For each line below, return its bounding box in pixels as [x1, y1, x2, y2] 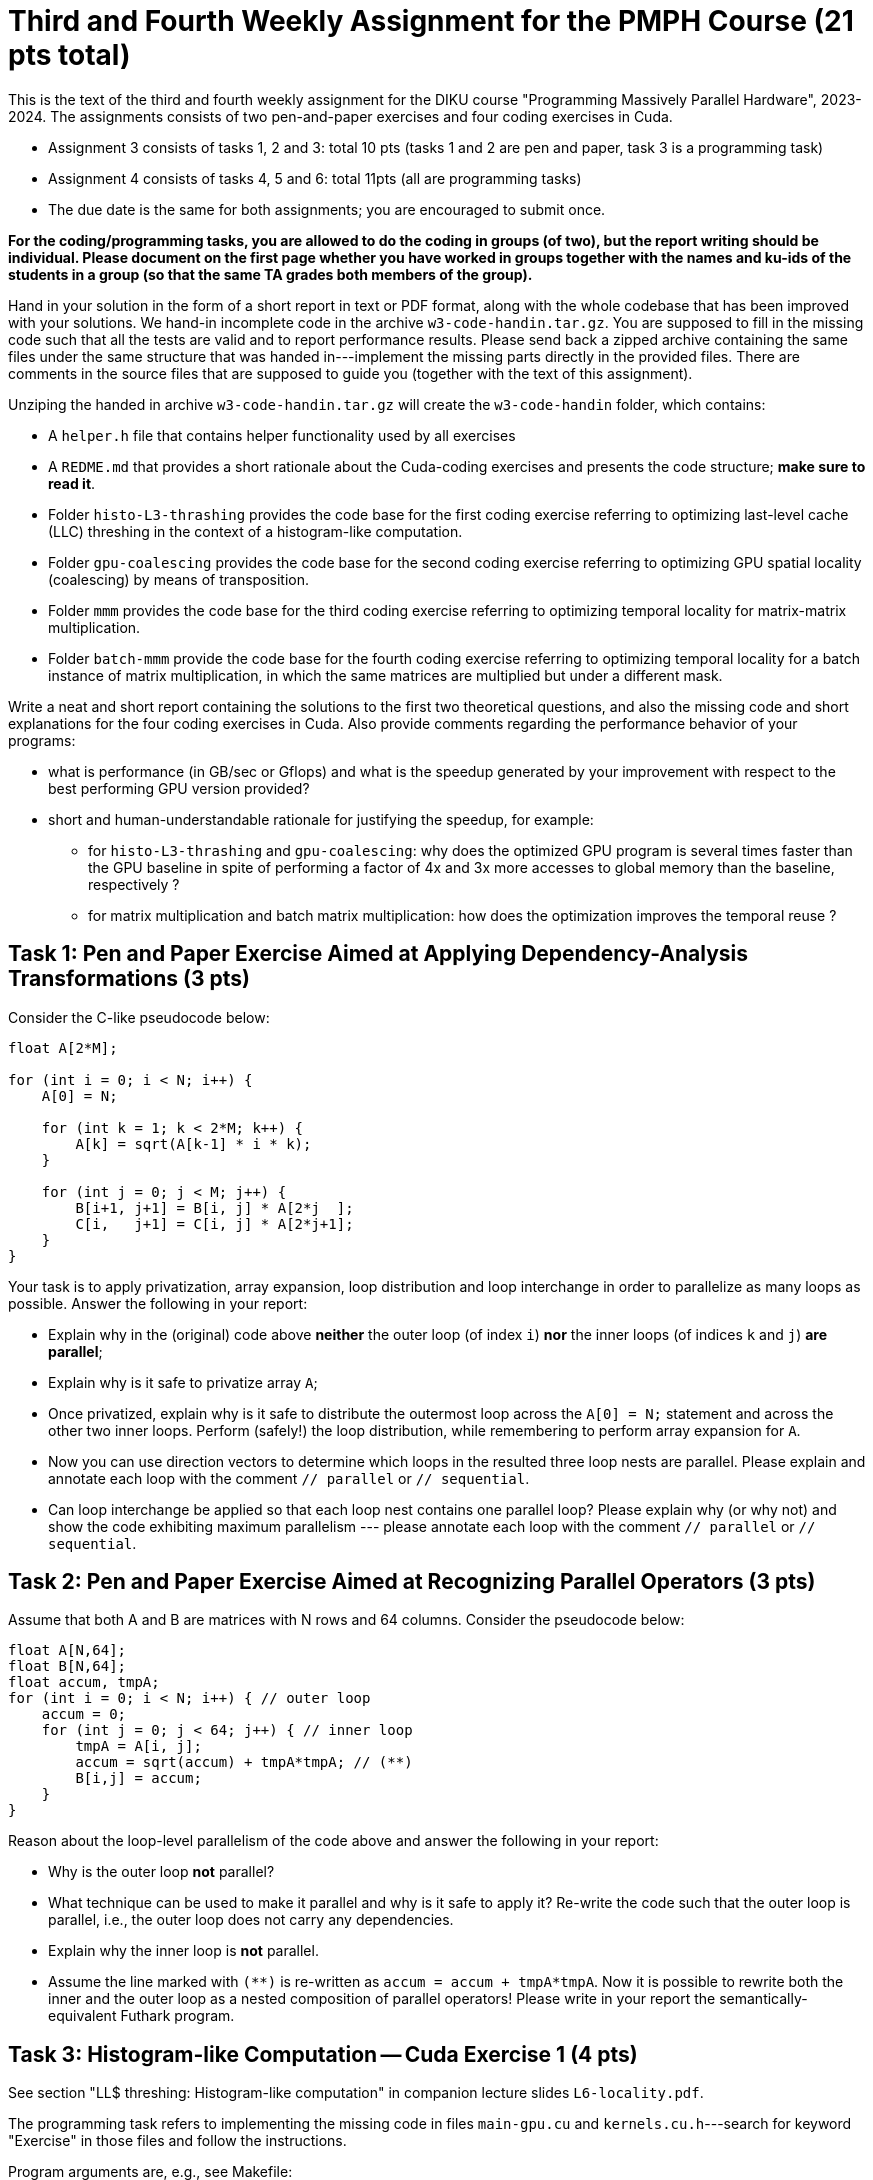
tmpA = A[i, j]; [75, 1738, 202, 1755]
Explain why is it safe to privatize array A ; [48, 1373, 318, 1391]
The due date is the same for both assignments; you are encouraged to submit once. [48, 200, 606, 218]
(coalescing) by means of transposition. [48, 570, 310, 588]
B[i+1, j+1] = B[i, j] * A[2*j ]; [75, 1199, 354, 1216]
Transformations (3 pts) [8, 966, 250, 992]
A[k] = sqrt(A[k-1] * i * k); [75, 1135, 312, 1152]
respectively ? [88, 875, 180, 893]
